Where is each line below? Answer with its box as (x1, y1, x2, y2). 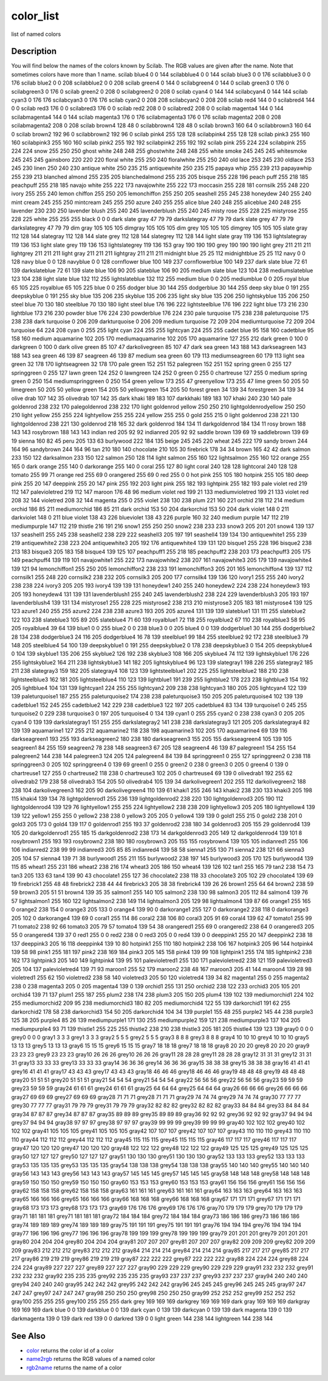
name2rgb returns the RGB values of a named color (26, 1355, 155, 1363)
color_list (11, 9, 60, 23)
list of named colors (11, 30, 61, 38)
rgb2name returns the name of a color (26, 1364, 122, 1371)
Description (11, 46, 57, 57)
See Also (11, 1330, 46, 1341)
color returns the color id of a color (26, 1346, 114, 1354)
